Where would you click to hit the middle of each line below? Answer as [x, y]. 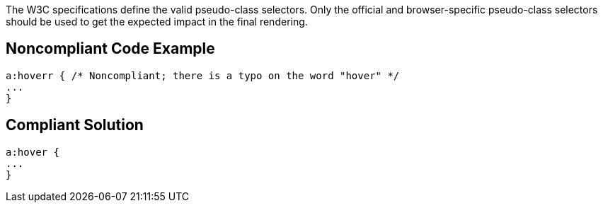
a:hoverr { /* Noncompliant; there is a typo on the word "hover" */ [203, 75]
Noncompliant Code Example [110, 49]
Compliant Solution [75, 125]
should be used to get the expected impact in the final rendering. [157, 22]
